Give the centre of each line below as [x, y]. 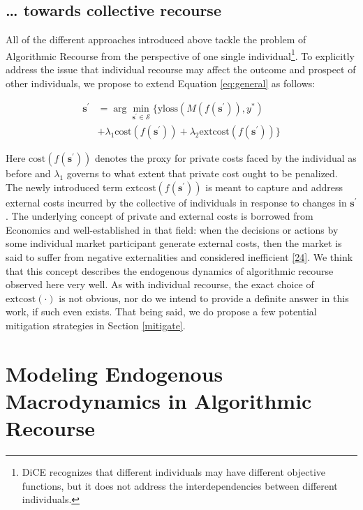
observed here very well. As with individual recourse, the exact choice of [160, 284]
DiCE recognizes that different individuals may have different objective [174, 472]
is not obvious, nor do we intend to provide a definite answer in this [204, 298]
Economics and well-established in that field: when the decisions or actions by [172, 229]
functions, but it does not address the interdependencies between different [180, 485]
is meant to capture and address [274, 187]
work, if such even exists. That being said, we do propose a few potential [161, 312]
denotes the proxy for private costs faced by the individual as [225, 158]
